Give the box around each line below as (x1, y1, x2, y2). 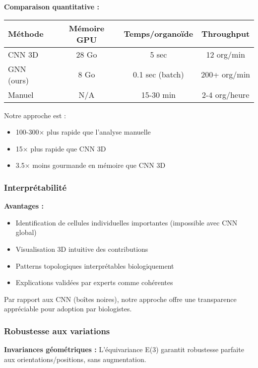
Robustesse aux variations (4, 324, 110, 337)
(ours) (8, 74, 29, 86)
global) (15, 227, 37, 237)
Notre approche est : (4, 110, 66, 120)
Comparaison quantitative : (4, 1, 100, 11)
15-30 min (141, 88, 176, 100)
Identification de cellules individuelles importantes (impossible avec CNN (15, 217, 238, 227)
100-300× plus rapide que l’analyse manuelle (15, 127, 151, 137)
